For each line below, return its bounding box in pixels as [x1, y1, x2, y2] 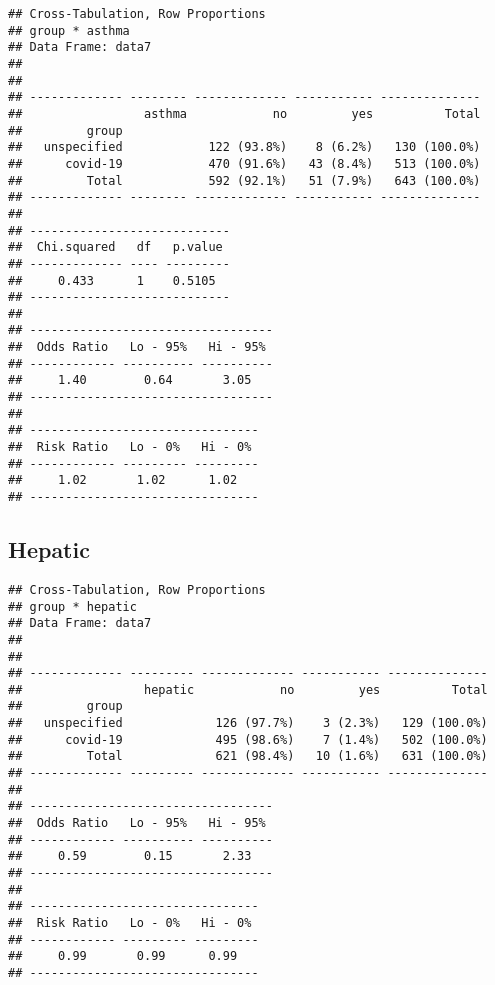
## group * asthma [8, 23, 130, 38]
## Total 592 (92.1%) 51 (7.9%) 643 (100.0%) [8, 173, 481, 188]
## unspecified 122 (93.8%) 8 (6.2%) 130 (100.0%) [8, 140, 481, 155]
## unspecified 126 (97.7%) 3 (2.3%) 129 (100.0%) [8, 716, 488, 731]
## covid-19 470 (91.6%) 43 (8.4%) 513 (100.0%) [8, 156, 481, 171]
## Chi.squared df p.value [8, 240, 223, 255]
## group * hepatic [8, 599, 137, 614]
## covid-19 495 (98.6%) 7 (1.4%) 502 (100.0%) [8, 732, 488, 747]
